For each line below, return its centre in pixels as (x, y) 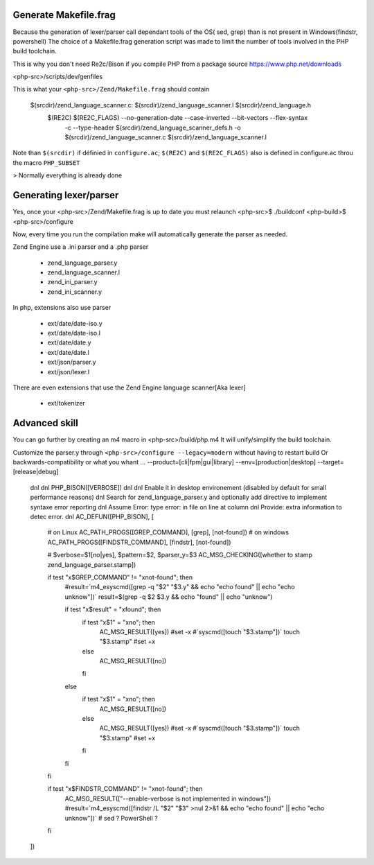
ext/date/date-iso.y (75, 323)
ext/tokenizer (66, 403)
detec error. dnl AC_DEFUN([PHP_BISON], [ (92, 517)
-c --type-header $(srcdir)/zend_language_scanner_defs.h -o (153, 128)
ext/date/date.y (69, 342)
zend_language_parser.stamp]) (92, 564)
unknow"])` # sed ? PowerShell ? (112, 818)
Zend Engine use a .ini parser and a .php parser (81, 247)
